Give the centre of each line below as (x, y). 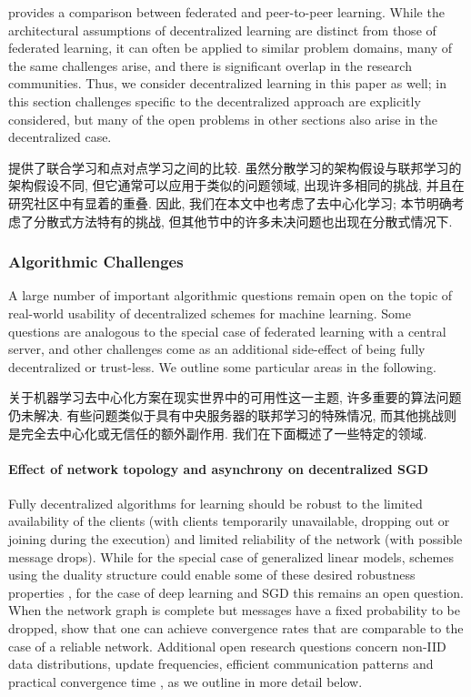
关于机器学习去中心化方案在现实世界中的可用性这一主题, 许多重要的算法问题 (235, 397)
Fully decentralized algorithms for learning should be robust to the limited (215, 503)
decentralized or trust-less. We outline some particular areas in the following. (222, 366)
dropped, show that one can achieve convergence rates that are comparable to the (236, 628)
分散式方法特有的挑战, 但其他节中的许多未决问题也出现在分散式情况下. (243, 221)
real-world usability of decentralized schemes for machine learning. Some (210, 313)
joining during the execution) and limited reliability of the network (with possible (235, 539)
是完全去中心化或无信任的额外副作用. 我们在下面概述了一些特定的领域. (218, 433)
